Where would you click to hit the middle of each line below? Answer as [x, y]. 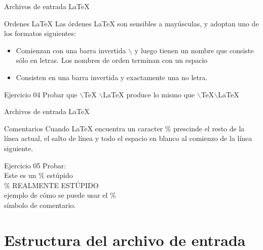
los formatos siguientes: [40, 33]
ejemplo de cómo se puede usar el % [60, 195]
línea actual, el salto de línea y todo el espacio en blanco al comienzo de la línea [128, 138]
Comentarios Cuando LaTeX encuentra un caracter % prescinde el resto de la [124, 128]
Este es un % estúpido [39, 175]
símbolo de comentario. [40, 205]
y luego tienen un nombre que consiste [194, 50]
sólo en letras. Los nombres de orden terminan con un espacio [112, 60]
